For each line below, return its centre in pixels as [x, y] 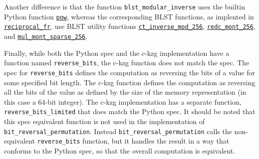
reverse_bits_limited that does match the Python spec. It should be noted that [130, 111]
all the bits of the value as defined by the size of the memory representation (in [125, 92]
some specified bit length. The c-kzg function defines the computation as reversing [130, 82]
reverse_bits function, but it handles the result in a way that [133, 141]
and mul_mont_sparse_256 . [46, 36]
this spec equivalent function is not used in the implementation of [105, 121]
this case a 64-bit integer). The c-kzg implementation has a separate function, [123, 101]
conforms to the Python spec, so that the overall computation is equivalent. [120, 150]
